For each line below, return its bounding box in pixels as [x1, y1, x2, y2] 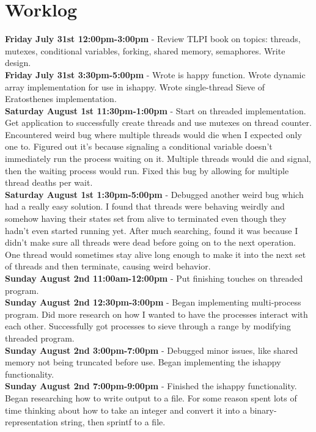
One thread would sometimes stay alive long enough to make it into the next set [5, 247, 306, 260]
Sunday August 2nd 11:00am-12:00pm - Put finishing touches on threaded [5, 272, 303, 284]
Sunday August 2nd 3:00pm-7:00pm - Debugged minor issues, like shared [5, 343, 298, 356]
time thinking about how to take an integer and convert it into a [5, 403, 247, 416]
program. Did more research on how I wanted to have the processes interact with [5, 307, 308, 320]
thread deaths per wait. [5, 176, 93, 189]
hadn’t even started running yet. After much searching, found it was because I [5, 224, 298, 236]
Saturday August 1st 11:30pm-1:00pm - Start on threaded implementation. [5, 104, 306, 117]
